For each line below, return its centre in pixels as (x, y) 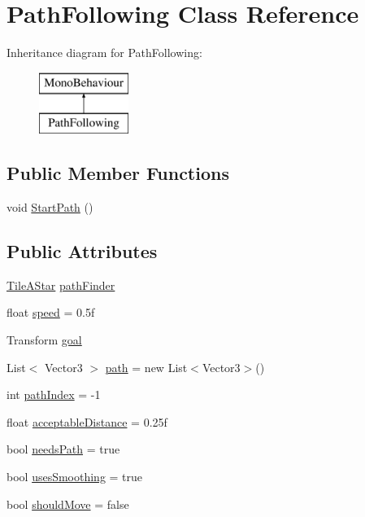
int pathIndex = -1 (54, 394)
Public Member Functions (118, 173)
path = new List (146, 367)
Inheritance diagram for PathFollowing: (104, 53)
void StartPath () (50, 207)
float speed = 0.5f (51, 312)
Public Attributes (82, 251)
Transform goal (44, 340)
